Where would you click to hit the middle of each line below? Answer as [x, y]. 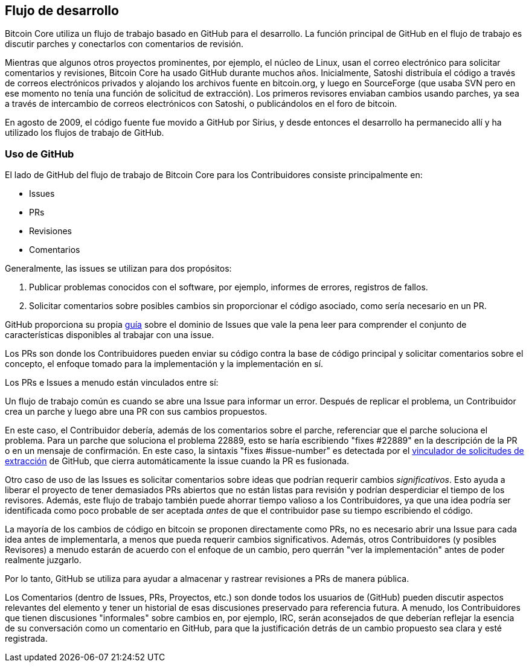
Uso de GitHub [40, 154]
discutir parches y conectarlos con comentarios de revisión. [124, 44]
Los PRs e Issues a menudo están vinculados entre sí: [112, 383]
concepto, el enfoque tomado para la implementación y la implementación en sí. [164, 364]
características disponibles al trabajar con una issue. [110, 335]
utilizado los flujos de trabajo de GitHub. [85, 133]
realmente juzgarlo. [43, 560]
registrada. [26, 639]
